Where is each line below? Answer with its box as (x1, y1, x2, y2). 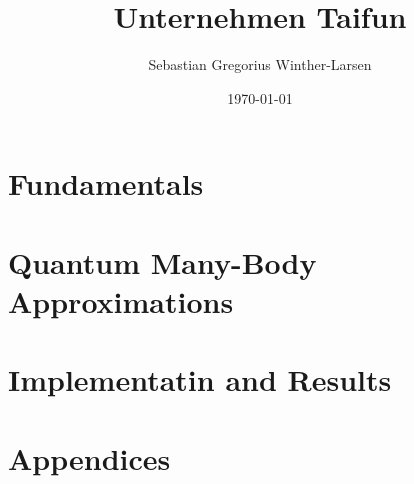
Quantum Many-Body (8, 241, 317, 282)
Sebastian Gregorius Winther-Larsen (148, 54, 372, 75)
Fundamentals (8, 163, 204, 204)
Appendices (8, 437, 171, 478)
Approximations (8, 280, 234, 321)
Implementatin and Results (8, 359, 392, 400)
